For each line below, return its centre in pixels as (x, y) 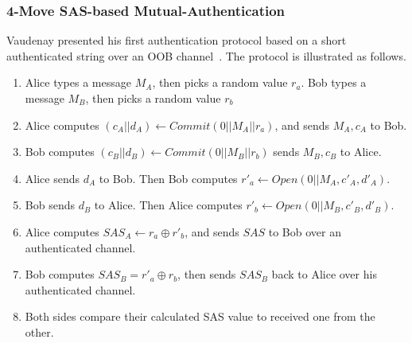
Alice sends (52, 178)
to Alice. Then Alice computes (168, 205)
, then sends (207, 274)
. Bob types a (334, 82)
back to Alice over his (324, 274)
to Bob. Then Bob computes (168, 178)
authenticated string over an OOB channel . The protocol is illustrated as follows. (206, 55)
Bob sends (50, 205)
